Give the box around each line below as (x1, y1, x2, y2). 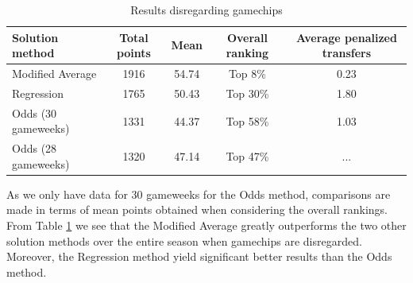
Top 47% (226, 147, 269, 164)
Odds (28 (12, 140, 57, 157)
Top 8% (228, 65, 266, 82)
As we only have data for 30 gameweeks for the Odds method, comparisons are (6, 185, 391, 202)
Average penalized (295, 29, 397, 45)
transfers (322, 45, 372, 61)
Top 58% (226, 112, 269, 129)
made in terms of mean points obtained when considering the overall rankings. (6, 201, 388, 218)
